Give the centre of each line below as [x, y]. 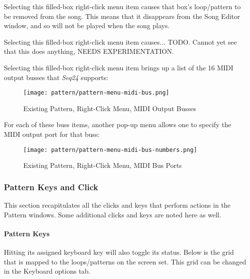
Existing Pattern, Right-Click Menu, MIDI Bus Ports [103, 165]
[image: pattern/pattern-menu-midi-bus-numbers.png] [110, 150]
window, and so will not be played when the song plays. [87, 25]
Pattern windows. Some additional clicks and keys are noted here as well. [113, 214]
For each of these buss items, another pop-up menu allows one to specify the [118, 124]
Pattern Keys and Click [51, 187]
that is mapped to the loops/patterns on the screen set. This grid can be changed [125, 261]
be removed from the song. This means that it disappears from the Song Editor [122, 16]
